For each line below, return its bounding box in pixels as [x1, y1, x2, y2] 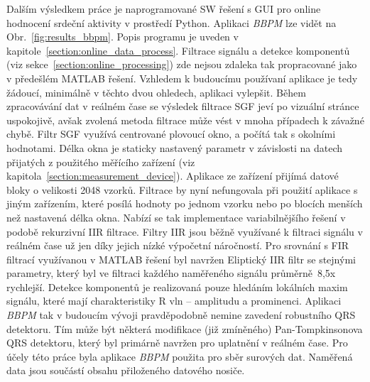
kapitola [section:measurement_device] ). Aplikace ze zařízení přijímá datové [6, 168, 339, 183]
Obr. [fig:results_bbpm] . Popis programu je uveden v [6, 29, 239, 44]
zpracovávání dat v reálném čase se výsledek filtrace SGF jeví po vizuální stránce [6, 99, 359, 114]
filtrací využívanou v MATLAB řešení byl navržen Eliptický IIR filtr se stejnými [6, 251, 356, 266]
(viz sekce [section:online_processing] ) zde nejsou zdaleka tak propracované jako [6, 57, 357, 72]
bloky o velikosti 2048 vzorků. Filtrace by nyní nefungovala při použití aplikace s [6, 182, 358, 197]
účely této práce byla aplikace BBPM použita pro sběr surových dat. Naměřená [6, 349, 353, 364]
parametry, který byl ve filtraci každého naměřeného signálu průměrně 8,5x [6, 266, 336, 280]
